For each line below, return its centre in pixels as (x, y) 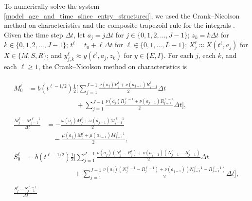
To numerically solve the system (52, 6)
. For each (179, 55)
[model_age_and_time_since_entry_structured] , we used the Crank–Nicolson (122, 15)
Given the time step (34, 34)
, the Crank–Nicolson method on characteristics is (113, 66)
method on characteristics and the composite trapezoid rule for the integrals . (119, 25)
